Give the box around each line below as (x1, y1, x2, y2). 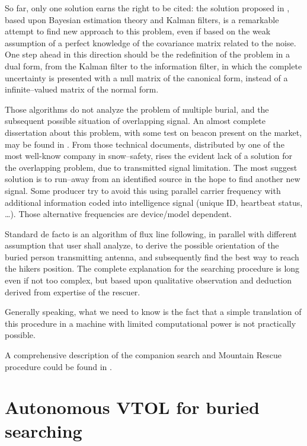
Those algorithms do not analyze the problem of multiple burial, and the (5, 103, 269, 115)
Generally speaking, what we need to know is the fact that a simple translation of (5, 305, 302, 318)
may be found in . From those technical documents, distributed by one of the (5, 138, 284, 150)
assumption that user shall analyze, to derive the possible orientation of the (5, 239, 279, 251)
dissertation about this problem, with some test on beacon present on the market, (5, 126, 302, 138)
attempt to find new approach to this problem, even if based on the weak (5, 25, 271, 37)
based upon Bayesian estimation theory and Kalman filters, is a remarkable (5, 13, 279, 26)
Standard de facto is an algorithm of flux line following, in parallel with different (5, 227, 298, 240)
